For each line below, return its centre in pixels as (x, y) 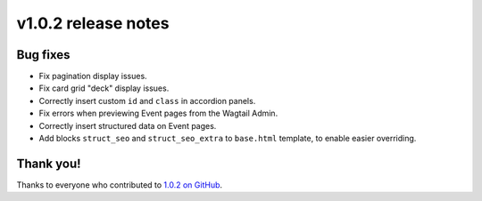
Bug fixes (43, 55)
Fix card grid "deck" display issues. (104, 88)
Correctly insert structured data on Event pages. (128, 125)
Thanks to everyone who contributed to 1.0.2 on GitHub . (120, 185)
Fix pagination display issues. (93, 76)
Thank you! (49, 163)
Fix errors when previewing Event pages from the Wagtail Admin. (158, 113)
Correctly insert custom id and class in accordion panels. (147, 100)
